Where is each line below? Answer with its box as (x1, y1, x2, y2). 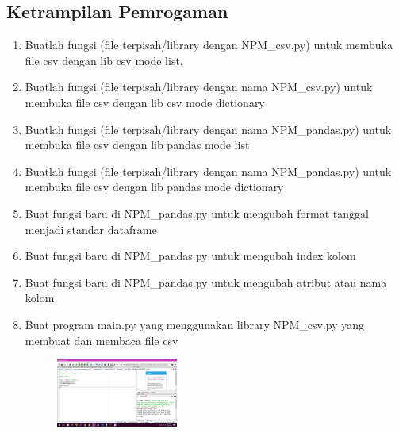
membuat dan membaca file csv (25, 331, 178, 348)
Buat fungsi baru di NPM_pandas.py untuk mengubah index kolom (25, 247, 356, 264)
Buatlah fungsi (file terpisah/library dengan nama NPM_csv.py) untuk (25, 79, 373, 95)
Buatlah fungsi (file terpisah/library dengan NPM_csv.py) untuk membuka (25, 36, 393, 53)
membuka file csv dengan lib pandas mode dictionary (25, 178, 284, 195)
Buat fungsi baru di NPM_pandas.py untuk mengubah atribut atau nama (25, 274, 387, 290)
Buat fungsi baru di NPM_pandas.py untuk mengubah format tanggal (25, 205, 369, 221)
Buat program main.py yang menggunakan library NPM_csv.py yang (25, 316, 365, 332)
